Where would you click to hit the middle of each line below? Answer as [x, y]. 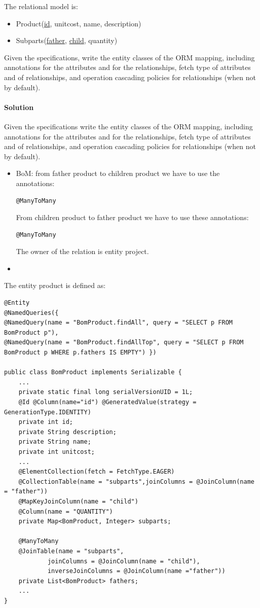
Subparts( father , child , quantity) [67, 40]
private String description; [67, 432]
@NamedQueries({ [31, 313]
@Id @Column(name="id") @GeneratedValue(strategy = [107, 402]
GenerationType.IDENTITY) [48, 412]
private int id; [46, 422]
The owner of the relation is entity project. [82, 251]
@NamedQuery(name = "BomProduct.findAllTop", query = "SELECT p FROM [124, 343]
